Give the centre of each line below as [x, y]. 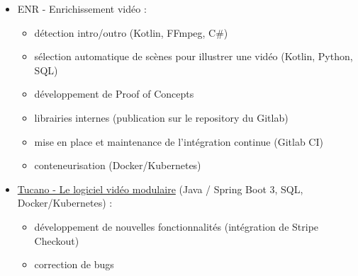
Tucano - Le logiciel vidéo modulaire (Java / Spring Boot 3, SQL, [160, 189]
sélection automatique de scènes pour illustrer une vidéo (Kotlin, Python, [194, 56]
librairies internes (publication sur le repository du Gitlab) [161, 117]
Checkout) [57, 240]
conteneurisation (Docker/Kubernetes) [118, 165]
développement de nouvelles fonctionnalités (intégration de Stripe [177, 226]
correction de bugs [74, 264]
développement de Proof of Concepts [114, 94]
